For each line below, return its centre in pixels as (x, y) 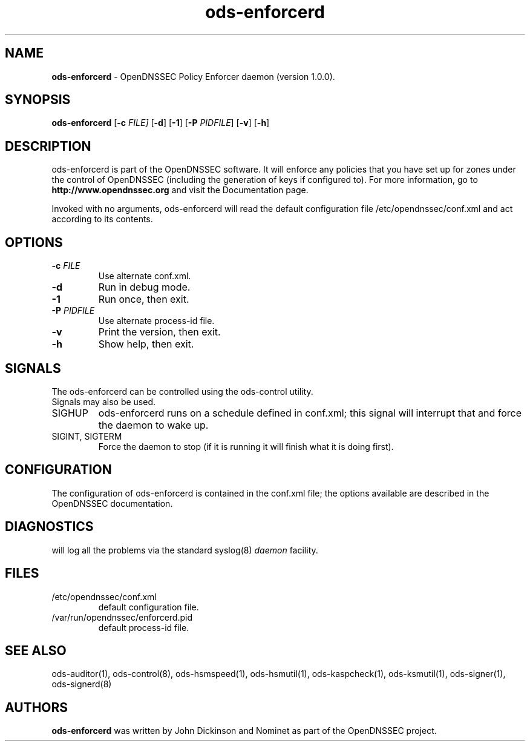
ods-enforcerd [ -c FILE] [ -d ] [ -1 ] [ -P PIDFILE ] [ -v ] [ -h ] (161, 123)
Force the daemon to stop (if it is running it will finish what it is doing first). (246, 446)
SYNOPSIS (38, 100)
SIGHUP (70, 413)
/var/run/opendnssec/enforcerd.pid (122, 617)
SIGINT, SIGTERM (87, 436)
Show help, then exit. (146, 344)
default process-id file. (144, 627)
